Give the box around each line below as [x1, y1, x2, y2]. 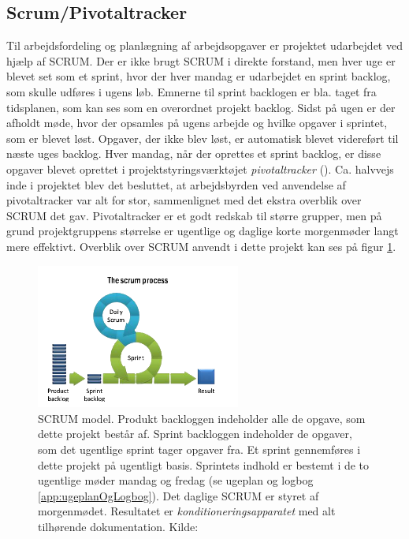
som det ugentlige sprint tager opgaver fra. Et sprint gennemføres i [38, 440, 361, 457]
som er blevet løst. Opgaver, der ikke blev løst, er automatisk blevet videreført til [6, 129, 399, 146]
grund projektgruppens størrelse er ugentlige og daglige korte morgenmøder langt [6, 223, 399, 239]
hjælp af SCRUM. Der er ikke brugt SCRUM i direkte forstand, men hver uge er [6, 52, 396, 69]
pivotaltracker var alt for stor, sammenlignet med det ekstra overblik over [6, 192, 362, 208]
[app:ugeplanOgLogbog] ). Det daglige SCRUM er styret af [38, 487, 319, 503]
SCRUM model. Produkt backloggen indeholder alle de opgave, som [38, 410, 366, 426]
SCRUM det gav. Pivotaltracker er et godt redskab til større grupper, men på [6, 207, 382, 223]
